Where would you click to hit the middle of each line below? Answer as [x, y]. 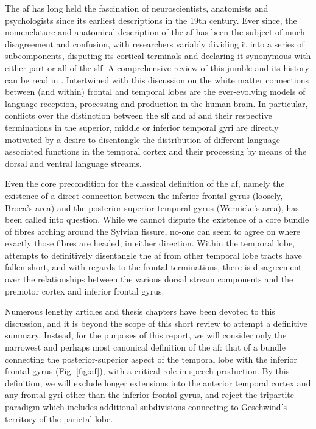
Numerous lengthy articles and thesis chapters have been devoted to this [140, 311]
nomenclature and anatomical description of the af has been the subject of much [155, 32]
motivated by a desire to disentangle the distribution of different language [142, 139]
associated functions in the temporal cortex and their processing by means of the [156, 151]
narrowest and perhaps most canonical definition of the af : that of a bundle [145, 347]
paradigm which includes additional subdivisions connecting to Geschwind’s [146, 406]
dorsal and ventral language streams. [73, 163]
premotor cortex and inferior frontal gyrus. [85, 291]
